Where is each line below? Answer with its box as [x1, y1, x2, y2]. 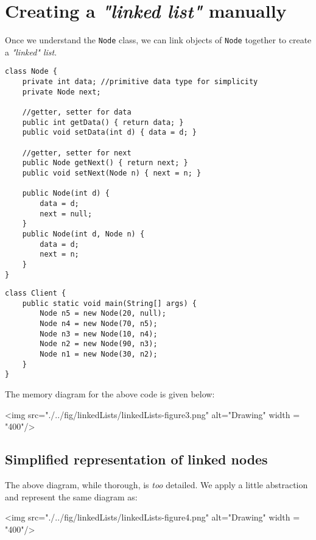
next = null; [40, 209, 93, 218]
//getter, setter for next [22, 148, 132, 157]
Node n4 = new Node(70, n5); [40, 319, 158, 329]
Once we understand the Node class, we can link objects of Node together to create [5, 34, 312, 46]
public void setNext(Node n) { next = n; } [22, 168, 202, 177]
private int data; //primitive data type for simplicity [22, 77, 258, 87]
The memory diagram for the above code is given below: [5, 388, 215, 400]
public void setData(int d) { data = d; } [22, 128, 197, 137]
